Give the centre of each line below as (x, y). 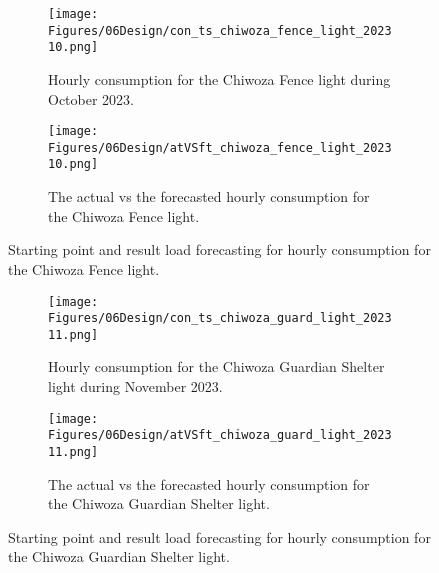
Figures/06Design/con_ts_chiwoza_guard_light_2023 (220, 318)
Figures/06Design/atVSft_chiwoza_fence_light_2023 (220, 147)
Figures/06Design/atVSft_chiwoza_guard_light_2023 (220, 435)
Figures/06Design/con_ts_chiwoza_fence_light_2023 (220, 30)
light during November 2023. (135, 386)
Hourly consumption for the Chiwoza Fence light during (219, 78)
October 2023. (91, 98)
